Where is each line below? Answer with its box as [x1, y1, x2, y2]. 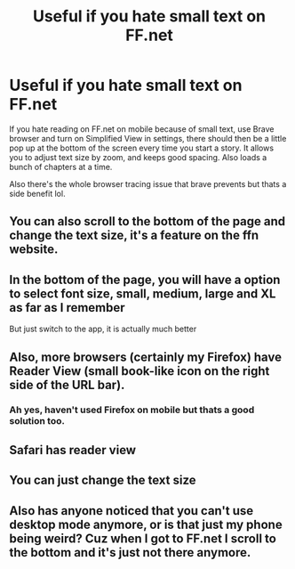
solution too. [9, 415, 65, 427]
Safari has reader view [9, 443, 136, 458]
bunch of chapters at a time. [9, 161, 113, 172]
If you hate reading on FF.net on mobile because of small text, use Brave [9, 123, 275, 134]
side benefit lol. [9, 188, 66, 199]
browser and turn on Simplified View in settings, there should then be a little [9, 133, 287, 143]
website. [9, 242, 59, 257]
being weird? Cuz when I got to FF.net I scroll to [9, 531, 277, 546]
